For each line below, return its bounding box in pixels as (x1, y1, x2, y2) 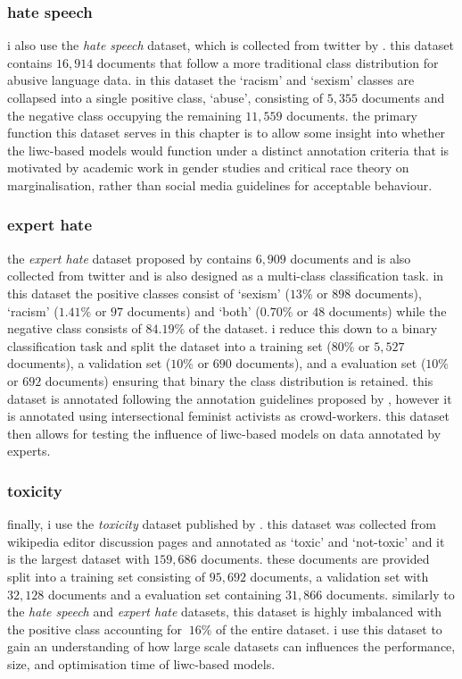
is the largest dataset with (7, 549, 150, 568)
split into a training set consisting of (7, 566, 206, 585)
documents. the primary (286, 105, 418, 124)
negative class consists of (7, 319, 142, 338)
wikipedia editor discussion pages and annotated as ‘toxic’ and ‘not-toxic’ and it (7, 532, 445, 550)
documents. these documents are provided (201, 549, 430, 568)
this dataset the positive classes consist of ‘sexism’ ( (7, 283, 290, 302)
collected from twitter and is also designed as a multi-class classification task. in (7, 266, 444, 285)
